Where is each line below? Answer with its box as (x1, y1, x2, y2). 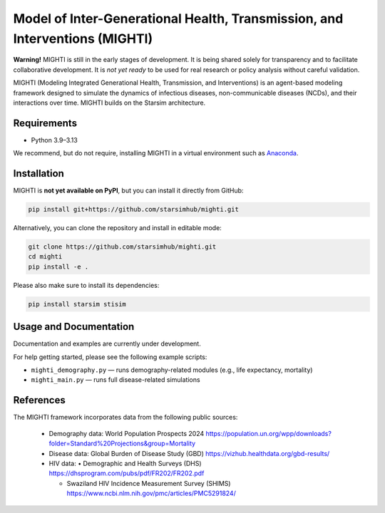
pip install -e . (28, 262, 89, 271)
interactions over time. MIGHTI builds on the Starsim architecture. (13, 98, 206, 107)
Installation (13, 167, 64, 180)
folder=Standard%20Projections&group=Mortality (48, 439, 196, 448)
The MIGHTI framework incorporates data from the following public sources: (13, 413, 238, 422)
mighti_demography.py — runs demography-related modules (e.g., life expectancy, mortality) (31, 366, 313, 374)
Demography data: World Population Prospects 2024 (48, 429, 205, 437)
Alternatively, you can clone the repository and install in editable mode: (13, 224, 222, 232)
